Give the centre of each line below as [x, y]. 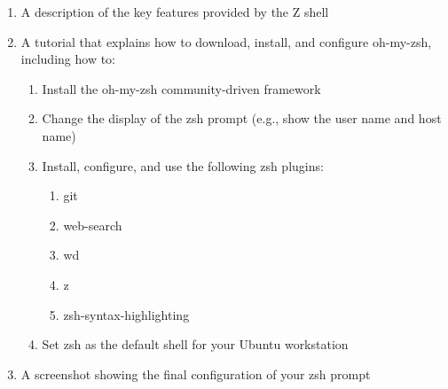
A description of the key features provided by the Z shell [175, 12]
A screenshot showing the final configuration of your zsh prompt [196, 373]
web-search [93, 225]
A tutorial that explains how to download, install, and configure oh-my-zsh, [226, 41]
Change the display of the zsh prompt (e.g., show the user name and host [242, 118]
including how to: [68, 59]
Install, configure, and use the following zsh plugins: [183, 165]
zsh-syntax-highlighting [126, 314]
